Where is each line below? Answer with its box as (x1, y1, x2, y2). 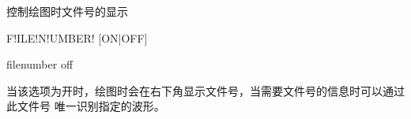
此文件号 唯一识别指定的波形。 (6, 98, 165, 114)
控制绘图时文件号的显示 (6, 3, 128, 19)
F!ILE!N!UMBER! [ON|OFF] (6, 29, 148, 46)
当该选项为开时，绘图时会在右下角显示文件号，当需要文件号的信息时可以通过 (6, 82, 405, 99)
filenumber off (6, 56, 74, 73)
